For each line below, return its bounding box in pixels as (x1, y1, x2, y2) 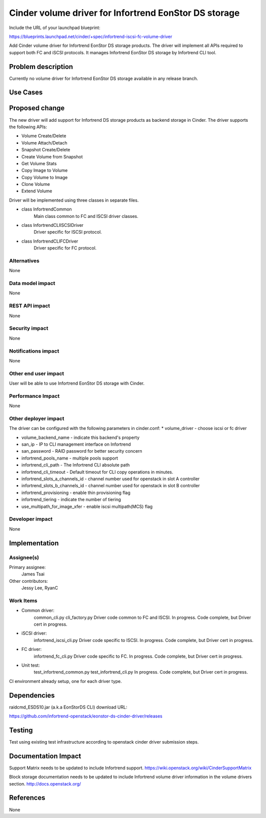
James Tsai (21, 571, 45, 577)
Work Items (9, 597, 37, 604)
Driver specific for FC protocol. (33, 245, 97, 251)
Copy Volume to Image (21, 174, 68, 180)
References (9, 794, 45, 802)
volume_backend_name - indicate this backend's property (21, 434, 140, 440)
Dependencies (9, 691, 55, 700)
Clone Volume (21, 181, 50, 187)
